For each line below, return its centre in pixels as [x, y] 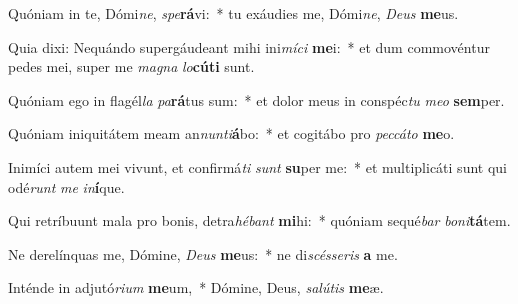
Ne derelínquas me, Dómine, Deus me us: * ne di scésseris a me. [203, 253]
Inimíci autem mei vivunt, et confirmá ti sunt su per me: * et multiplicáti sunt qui [257, 166]
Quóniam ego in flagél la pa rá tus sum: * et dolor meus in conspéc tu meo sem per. [256, 99]
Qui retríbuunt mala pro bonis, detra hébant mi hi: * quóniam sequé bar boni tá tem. [259, 220]
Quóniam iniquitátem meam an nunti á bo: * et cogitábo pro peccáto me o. [231, 133]
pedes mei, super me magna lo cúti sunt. [131, 66]
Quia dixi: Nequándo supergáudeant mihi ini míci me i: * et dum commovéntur [249, 46]
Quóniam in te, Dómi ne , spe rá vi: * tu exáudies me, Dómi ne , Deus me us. [233, 13]
